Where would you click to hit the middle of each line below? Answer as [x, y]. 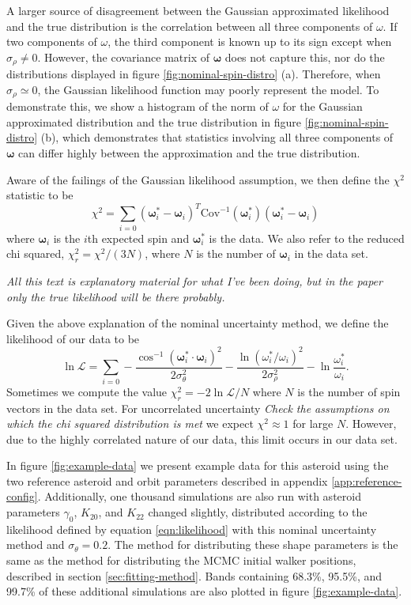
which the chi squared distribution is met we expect [130, 423]
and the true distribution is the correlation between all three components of [190, 26]
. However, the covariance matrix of [123, 57]
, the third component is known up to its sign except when [250, 42]
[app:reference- [367, 480]
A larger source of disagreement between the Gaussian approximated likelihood [198, 10]
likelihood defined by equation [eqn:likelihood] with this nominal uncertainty [192, 529]
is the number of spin [349, 391]
